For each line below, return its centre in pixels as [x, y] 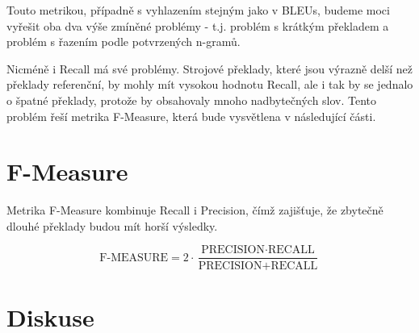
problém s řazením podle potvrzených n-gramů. [124, 42]
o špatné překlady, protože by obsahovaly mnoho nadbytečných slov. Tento [192, 100]
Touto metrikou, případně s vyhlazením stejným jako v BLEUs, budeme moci [198, 10]
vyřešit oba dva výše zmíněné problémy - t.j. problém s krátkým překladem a [198, 25]
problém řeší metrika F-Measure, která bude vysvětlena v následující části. [191, 116]
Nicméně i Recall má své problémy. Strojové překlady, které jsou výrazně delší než [210, 68]
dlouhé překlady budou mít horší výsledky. [112, 225]
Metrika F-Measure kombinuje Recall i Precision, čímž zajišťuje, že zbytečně [195, 210]
